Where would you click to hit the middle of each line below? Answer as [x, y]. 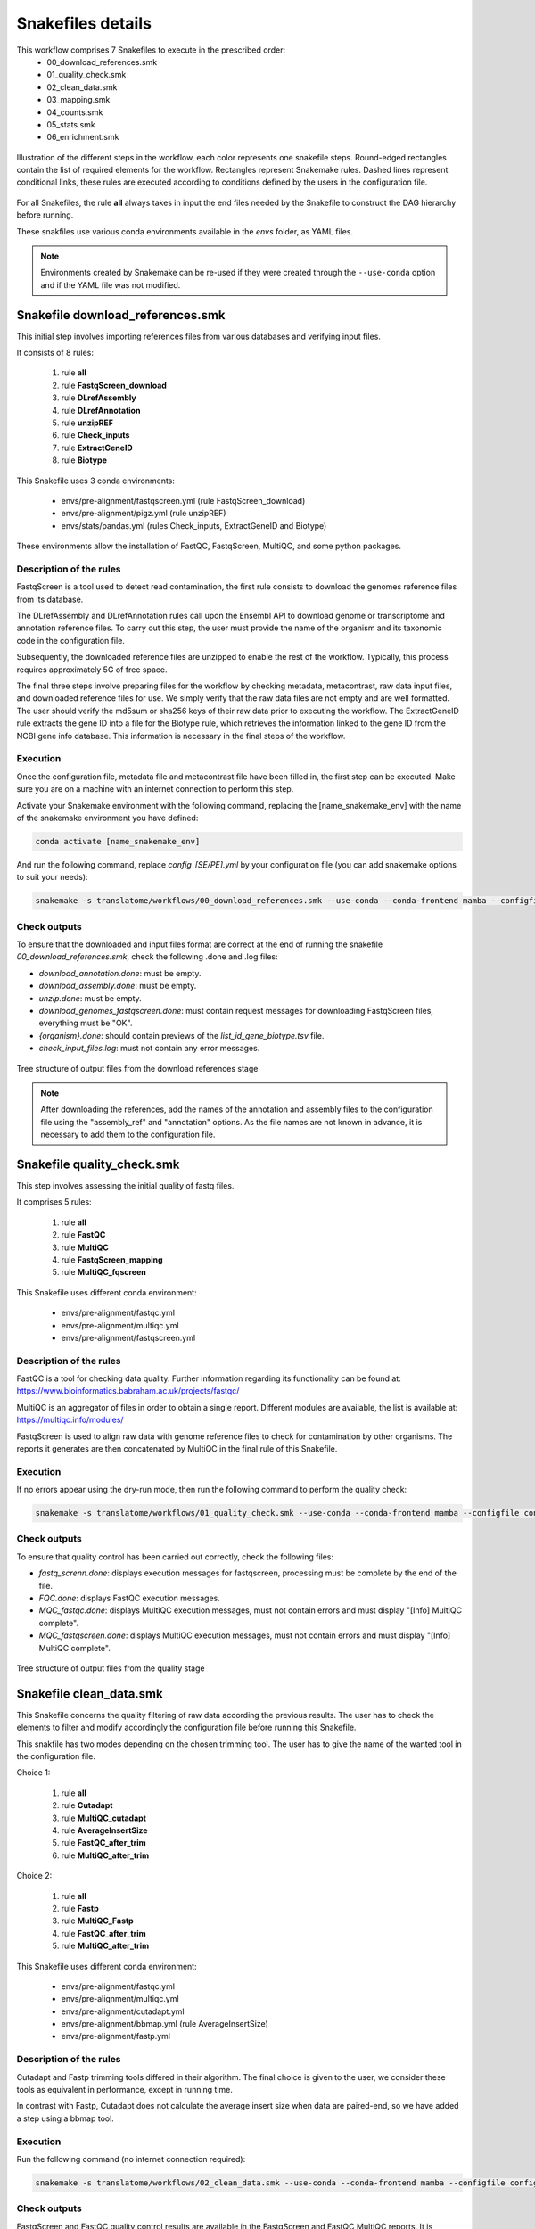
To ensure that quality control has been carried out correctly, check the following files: [175, 1557]
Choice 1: [33, 1773]
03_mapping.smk [78, 100]
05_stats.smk [71, 124]
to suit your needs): [52, 877]
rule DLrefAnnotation [101, 410]
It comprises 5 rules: [54, 1202]
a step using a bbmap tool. [66, 2118]
